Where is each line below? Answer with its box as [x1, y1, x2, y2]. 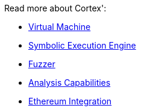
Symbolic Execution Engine [28, 40, 136, 50]
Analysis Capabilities [28, 77, 111, 88]
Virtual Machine [28, 22, 91, 32]
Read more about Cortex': [4, 3, 107, 13]
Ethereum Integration [28, 96, 112, 106]
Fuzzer [28, 59, 55, 69]
